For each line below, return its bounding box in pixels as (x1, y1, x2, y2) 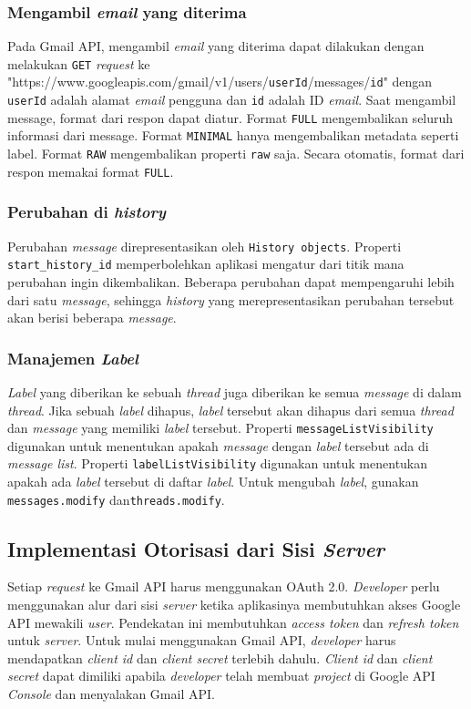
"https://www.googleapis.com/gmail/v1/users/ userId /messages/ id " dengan (7, 72, 433, 91)
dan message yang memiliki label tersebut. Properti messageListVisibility (7, 418, 434, 437)
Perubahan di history (7, 200, 166, 223)
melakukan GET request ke (7, 54, 150, 73)
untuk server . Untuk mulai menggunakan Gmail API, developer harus (7, 631, 396, 650)
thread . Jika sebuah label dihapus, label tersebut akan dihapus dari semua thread (7, 400, 454, 419)
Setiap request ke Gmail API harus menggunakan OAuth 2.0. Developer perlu (7, 577, 440, 596)
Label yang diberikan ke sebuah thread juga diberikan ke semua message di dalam (7, 382, 462, 401)
